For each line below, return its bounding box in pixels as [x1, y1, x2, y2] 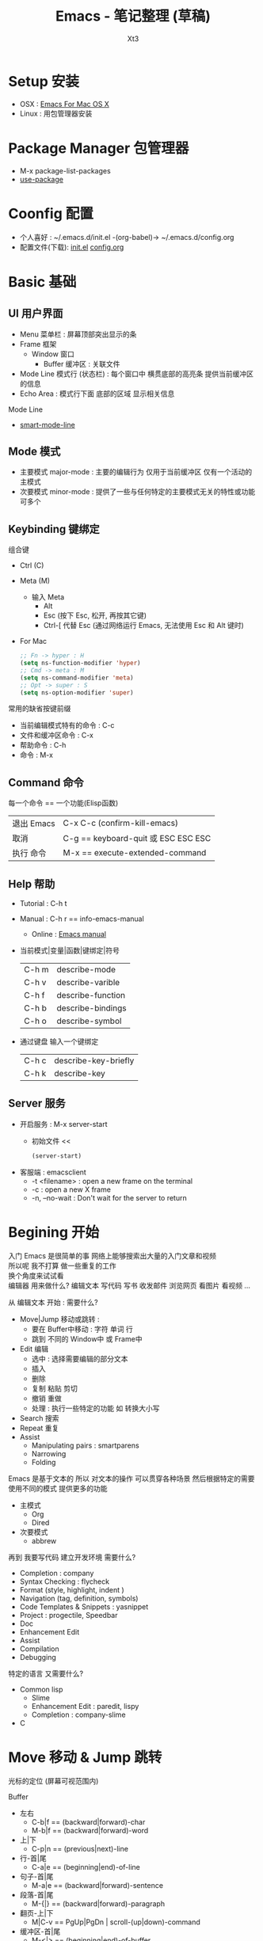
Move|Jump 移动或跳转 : [19, 1314, 100, 1323]
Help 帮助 [8, 877, 55, 891]
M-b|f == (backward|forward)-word [31, 1825, 149, 1835]
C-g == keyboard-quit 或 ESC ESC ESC [63, 833, 212, 844]
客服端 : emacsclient [19, 1167, 87, 1177]
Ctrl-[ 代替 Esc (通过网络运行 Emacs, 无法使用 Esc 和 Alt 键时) [43, 621, 244, 630]
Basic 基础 [8, 272, 77, 291]
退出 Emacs [12, 818, 55, 829]
